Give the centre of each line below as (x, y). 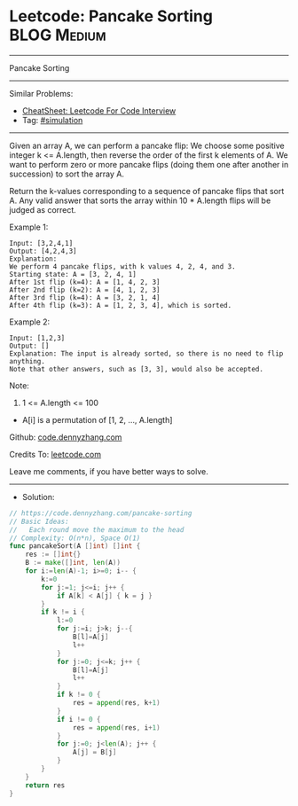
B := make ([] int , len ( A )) (73, 563)
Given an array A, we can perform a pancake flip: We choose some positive (147, 145)
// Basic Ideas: (39, 521)
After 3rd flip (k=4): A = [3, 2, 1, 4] (85, 297)
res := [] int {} (53, 555)
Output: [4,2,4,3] (43, 251)
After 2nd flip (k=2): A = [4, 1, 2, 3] (85, 290)
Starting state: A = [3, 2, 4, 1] (73, 274)
